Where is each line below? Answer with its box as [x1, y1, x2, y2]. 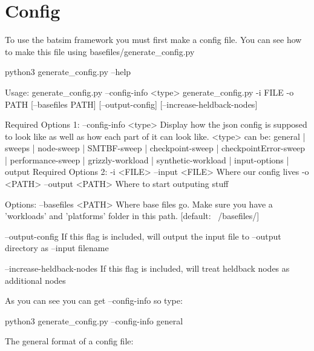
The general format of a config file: [5, 335, 134, 347]
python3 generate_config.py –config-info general [5, 314, 183, 327]
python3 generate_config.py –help [5, 65, 131, 78]
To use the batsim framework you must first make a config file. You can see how [5, 33, 302, 46]
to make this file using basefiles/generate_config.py [5, 45, 195, 57]
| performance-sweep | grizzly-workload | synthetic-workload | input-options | [5, 153, 289, 166]
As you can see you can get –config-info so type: [5, 294, 183, 307]
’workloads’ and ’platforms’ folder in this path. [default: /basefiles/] [5, 209, 260, 222]
